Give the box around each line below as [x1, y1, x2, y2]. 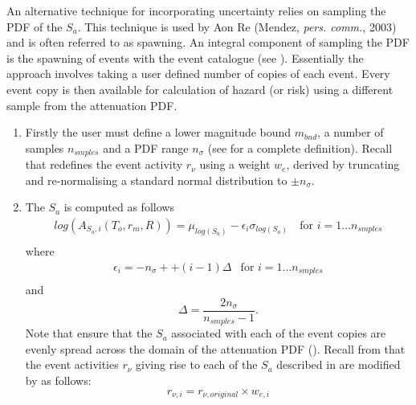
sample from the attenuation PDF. [6, 96, 177, 113]
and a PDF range [103, 139, 189, 156]
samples [25, 139, 64, 156]
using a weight [199, 156, 271, 173]
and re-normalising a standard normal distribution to [25, 171, 288, 188]
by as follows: [25, 371, 92, 388]
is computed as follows [63, 198, 174, 215]
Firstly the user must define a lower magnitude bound [25, 124, 292, 141]
